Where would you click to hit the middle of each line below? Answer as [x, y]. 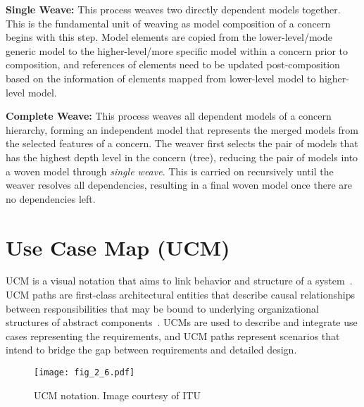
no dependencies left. [51, 198]
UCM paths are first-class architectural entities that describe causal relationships [180, 295]
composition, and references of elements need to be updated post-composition [173, 64]
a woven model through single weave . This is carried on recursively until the [170, 171]
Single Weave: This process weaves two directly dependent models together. [173, 9]
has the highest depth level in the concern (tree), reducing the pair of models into [182, 157]
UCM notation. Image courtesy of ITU [117, 395]
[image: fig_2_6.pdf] [84, 372]
